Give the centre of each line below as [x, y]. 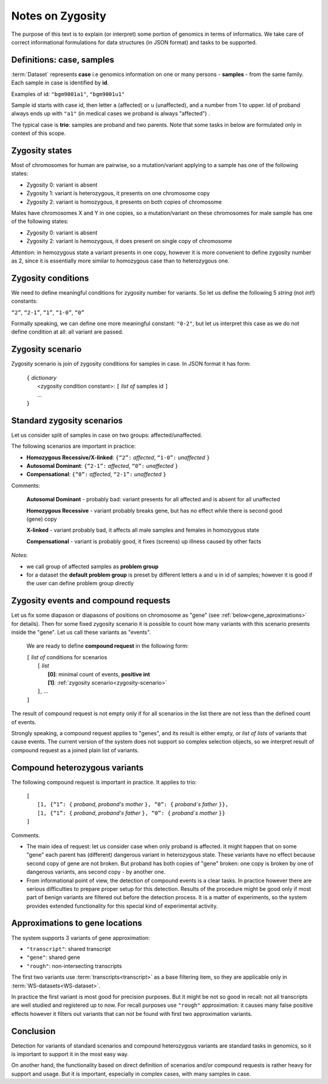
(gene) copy [42, 519]
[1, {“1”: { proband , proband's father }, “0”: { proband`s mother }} [132, 813]
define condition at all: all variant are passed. [67, 332]
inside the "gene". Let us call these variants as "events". [81, 632]
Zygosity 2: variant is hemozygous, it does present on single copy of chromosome [129, 241]
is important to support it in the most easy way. [70, 1054]
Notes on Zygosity [59, 16]
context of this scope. [39, 133]
